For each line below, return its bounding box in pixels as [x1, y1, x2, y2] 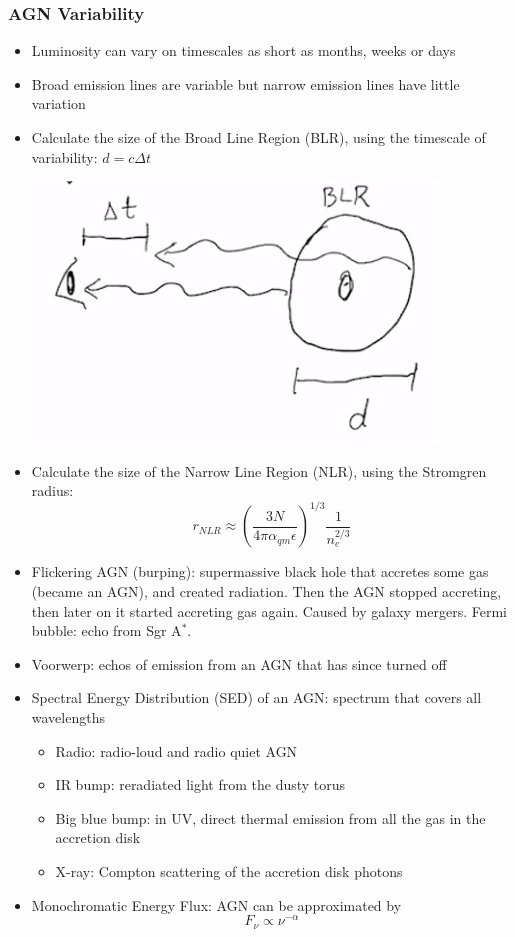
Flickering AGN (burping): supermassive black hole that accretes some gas [31, 561, 489, 582]
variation [31, 93, 86, 114]
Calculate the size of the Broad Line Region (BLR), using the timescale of [31, 127, 486, 147]
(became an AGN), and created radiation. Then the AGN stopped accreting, [31, 581, 502, 602]
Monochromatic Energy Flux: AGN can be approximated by [31, 894, 402, 915]
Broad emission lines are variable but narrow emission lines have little [31, 73, 460, 94]
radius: [31, 480, 74, 501]
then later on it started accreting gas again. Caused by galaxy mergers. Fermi [31, 600, 507, 621]
